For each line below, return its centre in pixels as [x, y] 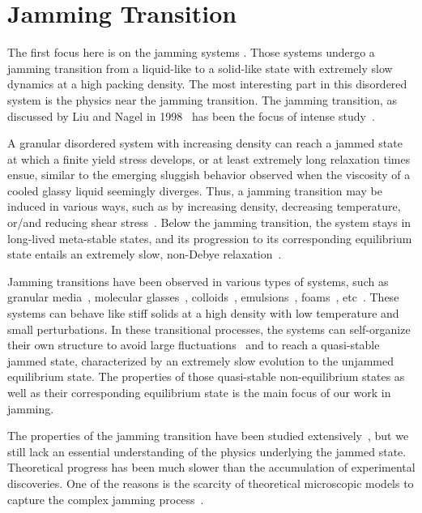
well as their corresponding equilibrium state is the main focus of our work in [199, 392]
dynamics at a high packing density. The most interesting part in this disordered [207, 84]
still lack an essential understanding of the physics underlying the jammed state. [207, 451]
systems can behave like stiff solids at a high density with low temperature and [203, 313]
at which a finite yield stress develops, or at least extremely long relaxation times [209, 158]
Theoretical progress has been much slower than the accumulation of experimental [211, 467]
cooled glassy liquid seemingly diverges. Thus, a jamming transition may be [195, 190]
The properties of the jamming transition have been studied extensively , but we [208, 436]
